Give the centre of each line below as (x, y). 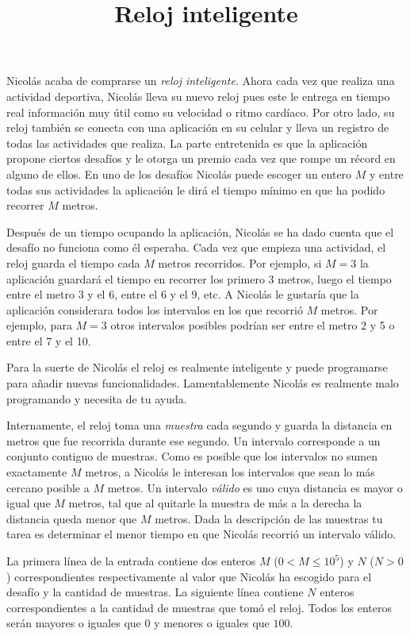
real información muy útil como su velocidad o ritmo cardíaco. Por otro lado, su (201, 112)
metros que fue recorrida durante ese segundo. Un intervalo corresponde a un (194, 440)
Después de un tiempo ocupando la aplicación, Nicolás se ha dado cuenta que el (200, 231)
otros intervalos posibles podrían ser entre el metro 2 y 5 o (253, 325)
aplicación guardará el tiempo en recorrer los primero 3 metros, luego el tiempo (199, 278)
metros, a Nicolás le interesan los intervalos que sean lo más (230, 472)
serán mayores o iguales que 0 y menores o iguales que (138, 623)
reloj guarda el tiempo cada (73, 262)
